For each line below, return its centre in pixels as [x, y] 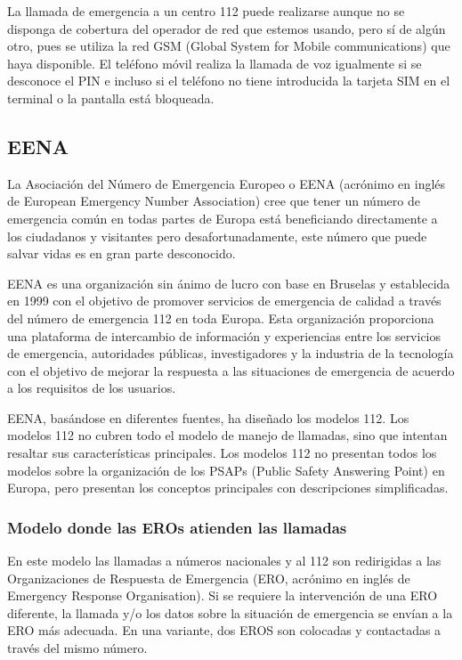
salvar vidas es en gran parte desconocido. [122, 253]
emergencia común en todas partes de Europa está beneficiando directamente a [223, 218]
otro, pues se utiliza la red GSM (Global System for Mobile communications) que [229, 46]
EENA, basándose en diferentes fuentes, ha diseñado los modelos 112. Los [208, 417]
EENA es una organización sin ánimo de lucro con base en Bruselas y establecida [229, 283]
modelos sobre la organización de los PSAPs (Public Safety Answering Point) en [226, 470]
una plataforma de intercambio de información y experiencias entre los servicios [224, 335]
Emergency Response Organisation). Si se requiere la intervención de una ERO [223, 595]
